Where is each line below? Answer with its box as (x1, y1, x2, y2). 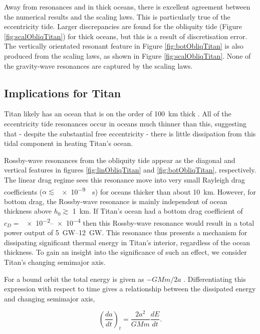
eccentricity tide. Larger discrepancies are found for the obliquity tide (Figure (4, 21, 242, 32)
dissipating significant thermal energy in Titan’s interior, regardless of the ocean (4, 237, 250, 247)
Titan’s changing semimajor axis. (4, 256, 106, 267)
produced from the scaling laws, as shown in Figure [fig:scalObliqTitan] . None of (4, 50, 251, 61)
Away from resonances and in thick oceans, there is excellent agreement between (4, 2, 250, 12)
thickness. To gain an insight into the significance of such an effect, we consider (4, 247, 247, 257)
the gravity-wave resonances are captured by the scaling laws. (4, 60, 193, 71)
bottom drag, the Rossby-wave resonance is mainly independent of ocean (4, 196, 227, 206)
